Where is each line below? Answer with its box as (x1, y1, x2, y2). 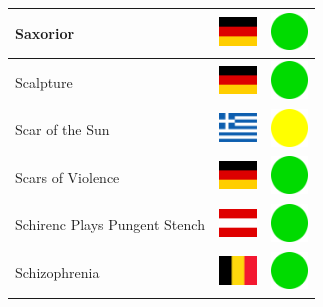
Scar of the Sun (15, 119, 110, 140)
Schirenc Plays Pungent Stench (15, 214, 205, 235)
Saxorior (15, 22, 75, 43)
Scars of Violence (15, 166, 120, 187)
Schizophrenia (15, 262, 100, 283)
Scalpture (15, 71, 73, 92)
